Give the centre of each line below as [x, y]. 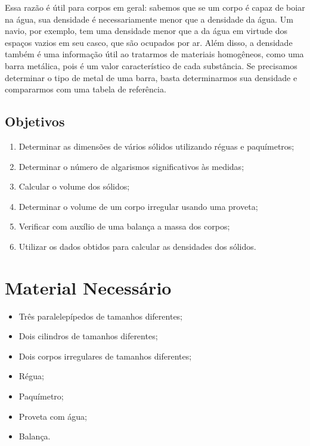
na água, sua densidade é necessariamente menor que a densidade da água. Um [149, 19]
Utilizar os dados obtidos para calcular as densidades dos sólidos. [137, 246]
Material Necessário [88, 287]
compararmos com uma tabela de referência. [86, 89]
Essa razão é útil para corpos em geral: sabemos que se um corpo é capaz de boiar [155, 7]
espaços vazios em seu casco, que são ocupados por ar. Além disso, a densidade [149, 42]
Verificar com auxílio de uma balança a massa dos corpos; [124, 226]
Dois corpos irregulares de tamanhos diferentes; [105, 356]
